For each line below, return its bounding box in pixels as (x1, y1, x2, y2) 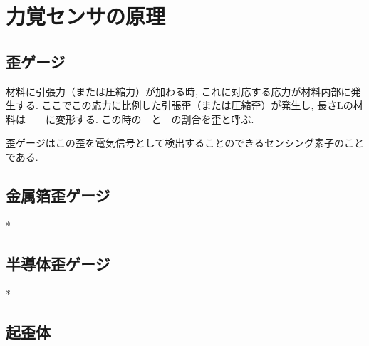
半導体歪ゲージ (6, 252, 110, 274)
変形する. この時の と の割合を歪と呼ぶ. (55, 111, 254, 126)
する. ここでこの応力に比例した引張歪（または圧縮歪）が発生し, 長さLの (15, 98, 353, 112)
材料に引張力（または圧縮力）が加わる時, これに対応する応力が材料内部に (6, 83, 351, 98)
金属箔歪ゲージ (6, 184, 110, 206)
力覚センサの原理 (6, 1, 166, 31)
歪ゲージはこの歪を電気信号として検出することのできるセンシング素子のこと (6, 135, 364, 150)
